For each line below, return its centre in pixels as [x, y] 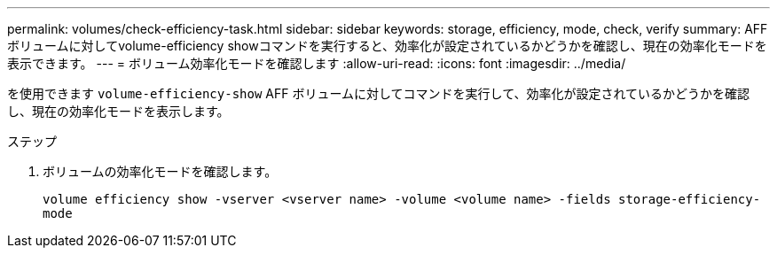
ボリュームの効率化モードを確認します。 [160, 171]
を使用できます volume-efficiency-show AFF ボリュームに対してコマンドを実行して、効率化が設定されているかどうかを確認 [379, 93]
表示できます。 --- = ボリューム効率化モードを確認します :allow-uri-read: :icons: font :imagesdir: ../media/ [317, 63]
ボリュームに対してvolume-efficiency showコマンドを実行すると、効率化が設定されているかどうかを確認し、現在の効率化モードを [387, 46]
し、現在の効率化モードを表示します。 [118, 111]
